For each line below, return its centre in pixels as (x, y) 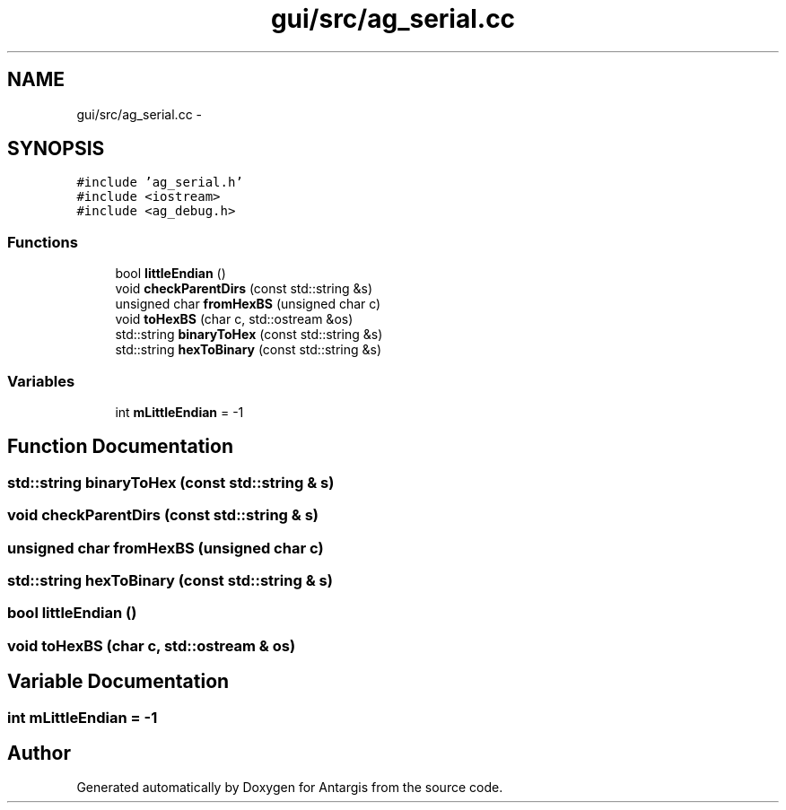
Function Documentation (120, 447)
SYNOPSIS (56, 149)
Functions (43, 242)
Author (39, 753)
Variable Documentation (118, 682)
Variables (41, 381)
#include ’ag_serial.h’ (160, 183)
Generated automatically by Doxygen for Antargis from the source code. (290, 788)
